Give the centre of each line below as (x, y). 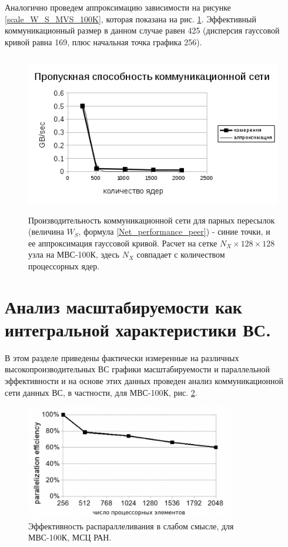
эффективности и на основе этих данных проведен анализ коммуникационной (144, 381)
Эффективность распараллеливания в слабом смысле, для (131, 526)
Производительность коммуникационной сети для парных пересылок (152, 220)
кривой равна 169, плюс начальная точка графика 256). (103, 41)
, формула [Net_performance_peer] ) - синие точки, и (174, 231)
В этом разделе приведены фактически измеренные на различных (122, 357)
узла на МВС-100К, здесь (74, 254)
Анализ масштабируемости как (123, 306)
